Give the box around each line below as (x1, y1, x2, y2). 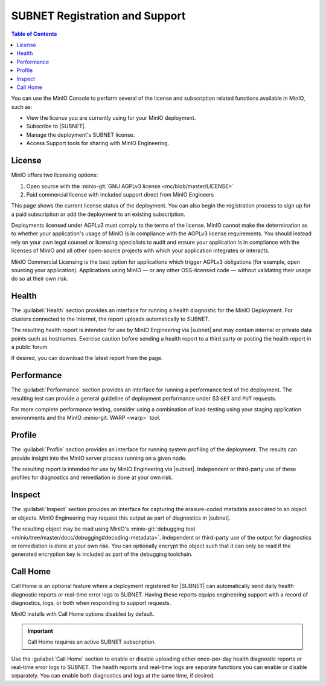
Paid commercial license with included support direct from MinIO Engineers (26, 191, 214, 198)
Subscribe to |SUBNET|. (26, 123, 86, 130)
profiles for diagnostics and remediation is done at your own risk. (11, 474, 173, 481)
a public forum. (11, 343, 49, 350)
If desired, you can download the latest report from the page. (11, 354, 163, 362)
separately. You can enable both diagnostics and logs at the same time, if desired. (11, 672, 216, 679)
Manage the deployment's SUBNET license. (26, 131, 135, 139)
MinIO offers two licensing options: (11, 171, 98, 178)
